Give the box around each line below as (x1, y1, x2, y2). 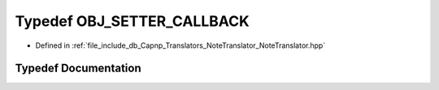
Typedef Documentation (15, 62, 141, 75)
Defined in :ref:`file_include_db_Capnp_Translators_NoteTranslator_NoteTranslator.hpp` (35, 41, 326, 50)
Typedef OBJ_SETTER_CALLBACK (15, 12, 250, 30)
